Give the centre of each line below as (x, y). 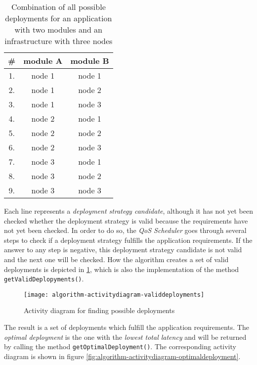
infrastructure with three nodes (59, 41)
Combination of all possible (58, 7)
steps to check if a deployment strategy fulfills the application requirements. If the (128, 240)
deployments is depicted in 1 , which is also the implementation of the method (122, 269)
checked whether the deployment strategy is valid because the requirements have (126, 220)
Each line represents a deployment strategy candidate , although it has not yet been (129, 211)
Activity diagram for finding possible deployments (99, 310)
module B (90, 61)
